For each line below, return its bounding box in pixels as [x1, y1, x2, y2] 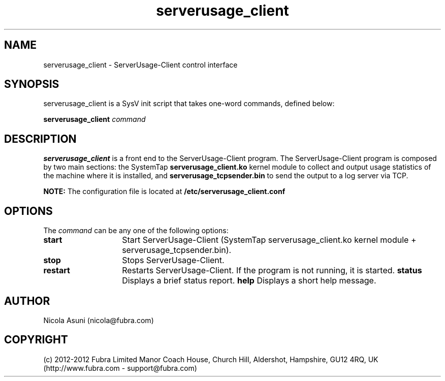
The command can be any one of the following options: [43, 226, 229, 235]
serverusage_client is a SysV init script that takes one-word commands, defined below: [43, 99, 335, 108]
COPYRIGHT [4, 333, 68, 346]
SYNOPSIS [4, 78, 59, 91]
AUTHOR [4, 294, 50, 307]
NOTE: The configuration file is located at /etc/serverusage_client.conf [43, 187, 285, 196]
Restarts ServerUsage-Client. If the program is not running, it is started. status [122, 265, 422, 276]
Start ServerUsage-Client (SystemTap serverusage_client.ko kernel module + [122, 235, 417, 245]
